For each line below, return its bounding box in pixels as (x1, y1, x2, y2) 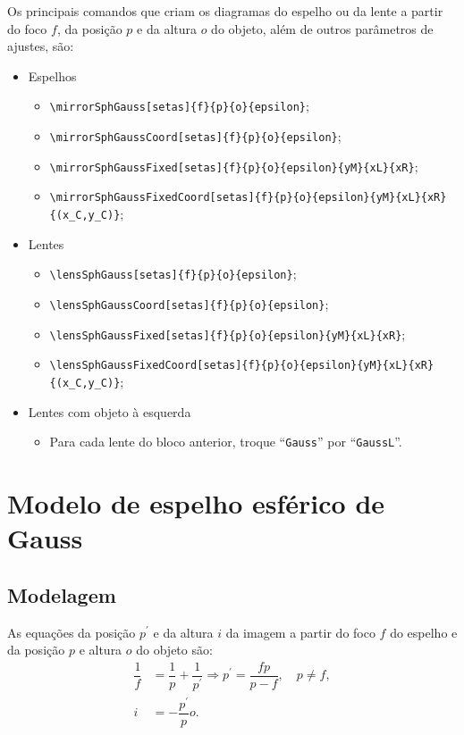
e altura (79, 640, 122, 659)
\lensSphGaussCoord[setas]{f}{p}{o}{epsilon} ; (49, 294, 329, 313)
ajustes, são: (7, 37, 74, 55)
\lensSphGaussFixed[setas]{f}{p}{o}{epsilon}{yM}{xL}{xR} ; (49, 324, 406, 343)
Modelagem (7, 580, 116, 608)
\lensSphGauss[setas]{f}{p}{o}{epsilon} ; (49, 264, 297, 283)
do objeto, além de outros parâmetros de (211, 19, 434, 38)
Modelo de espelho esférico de (7, 484, 385, 521)
